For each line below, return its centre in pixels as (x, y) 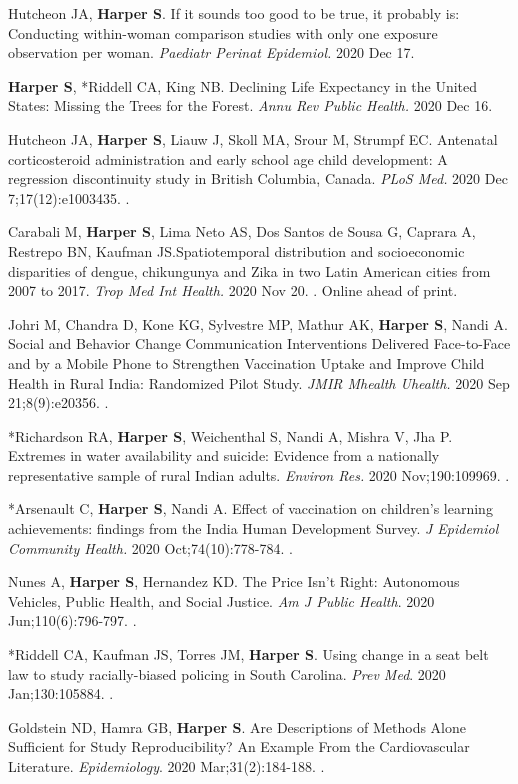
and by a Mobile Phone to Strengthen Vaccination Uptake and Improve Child (246, 362)
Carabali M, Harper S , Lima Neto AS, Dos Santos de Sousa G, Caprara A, (242, 231)
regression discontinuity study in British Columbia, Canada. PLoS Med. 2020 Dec (258, 178)
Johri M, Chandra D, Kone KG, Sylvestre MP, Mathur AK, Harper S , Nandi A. (258, 323)
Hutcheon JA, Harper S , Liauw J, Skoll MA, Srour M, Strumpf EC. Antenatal (253, 138)
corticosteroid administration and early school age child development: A (228, 158)
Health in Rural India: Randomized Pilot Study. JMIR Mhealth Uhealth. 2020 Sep (259, 382)
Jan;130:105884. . (61, 693)
